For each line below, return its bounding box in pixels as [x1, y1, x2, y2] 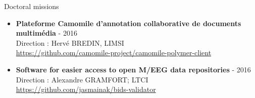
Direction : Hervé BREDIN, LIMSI [16, 37, 124, 48]
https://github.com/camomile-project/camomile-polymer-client [16, 47, 212, 58]
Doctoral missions [4, 1, 59, 11]
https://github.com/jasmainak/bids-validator [16, 84, 156, 94]
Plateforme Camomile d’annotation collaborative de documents [16, 18, 241, 28]
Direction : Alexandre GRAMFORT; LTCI [16, 74, 148, 84]
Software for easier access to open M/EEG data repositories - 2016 [16, 64, 251, 74]
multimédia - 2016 [16, 28, 77, 38]
